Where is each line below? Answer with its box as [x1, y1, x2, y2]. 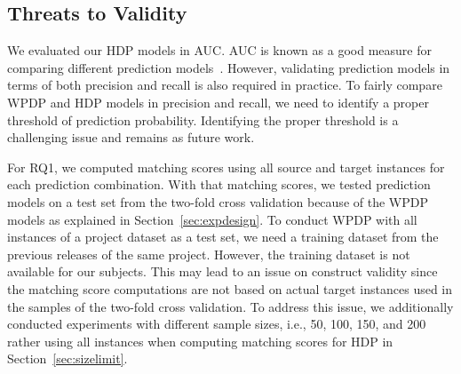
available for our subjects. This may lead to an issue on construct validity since [7, 262, 438, 281]
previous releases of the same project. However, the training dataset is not [7, 244, 410, 263]
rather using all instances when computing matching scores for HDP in [7, 331, 393, 350]
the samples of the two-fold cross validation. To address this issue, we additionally [7, 297, 454, 315]
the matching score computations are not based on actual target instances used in [7, 279, 453, 298]
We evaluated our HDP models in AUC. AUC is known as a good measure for [7, 41, 432, 60]
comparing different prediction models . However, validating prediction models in [7, 58, 450, 76]
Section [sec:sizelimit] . [7, 349, 128, 368]
